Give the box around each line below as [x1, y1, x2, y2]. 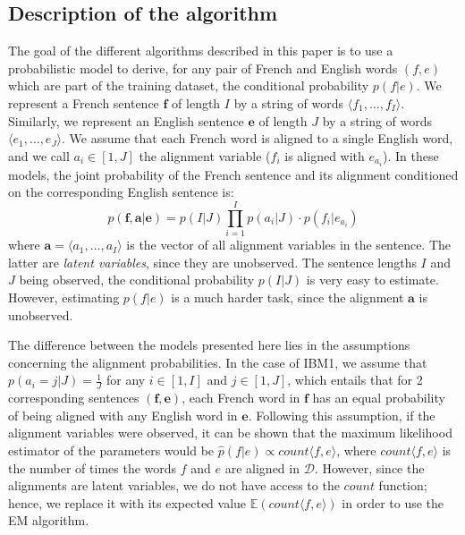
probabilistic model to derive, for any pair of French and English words [8, 58, 398, 77]
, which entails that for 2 [287, 370, 423, 389]
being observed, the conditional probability [19, 270, 255, 289]
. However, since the [314, 458, 425, 477]
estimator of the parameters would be [8, 440, 215, 459]
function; [378, 476, 427, 495]
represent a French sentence [8, 93, 159, 112]
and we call [8, 146, 70, 165]
